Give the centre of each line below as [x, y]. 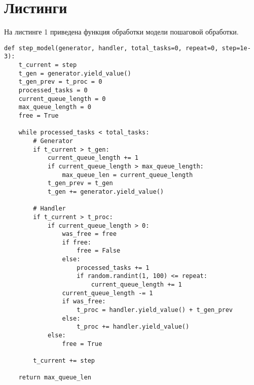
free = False [99, 251]
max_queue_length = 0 [55, 107]
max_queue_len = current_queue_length [128, 175]
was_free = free [89, 234]
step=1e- [236, 48]
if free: [77, 242]
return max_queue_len [55, 378]
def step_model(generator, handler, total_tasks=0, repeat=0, [111, 48]
